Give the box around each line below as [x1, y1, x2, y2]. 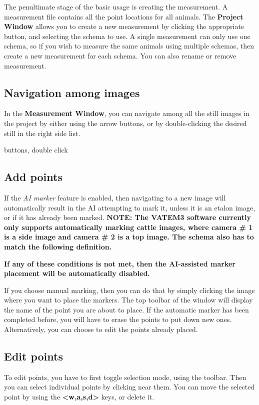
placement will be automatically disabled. [4, 268, 150, 278]
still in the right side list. [4, 127, 80, 138]
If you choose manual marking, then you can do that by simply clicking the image [4, 284, 255, 295]
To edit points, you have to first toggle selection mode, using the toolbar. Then [4, 371, 246, 382]
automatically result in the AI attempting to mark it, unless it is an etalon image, [4, 202, 255, 212]
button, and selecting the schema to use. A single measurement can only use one [4, 30, 250, 41]
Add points [4, 169, 62, 184]
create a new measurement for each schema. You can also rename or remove [4, 50, 236, 60]
